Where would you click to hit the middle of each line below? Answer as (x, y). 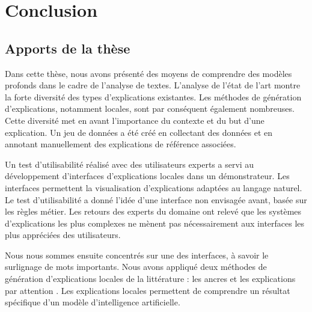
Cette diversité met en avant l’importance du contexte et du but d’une (135, 120)
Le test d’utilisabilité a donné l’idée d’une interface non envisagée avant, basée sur (156, 199)
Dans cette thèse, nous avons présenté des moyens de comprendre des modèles (148, 73)
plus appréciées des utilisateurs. (63, 235)
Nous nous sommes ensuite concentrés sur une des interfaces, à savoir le (137, 255)
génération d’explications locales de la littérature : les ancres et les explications (150, 279)
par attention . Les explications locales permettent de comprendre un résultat (148, 290)
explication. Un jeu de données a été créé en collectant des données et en (139, 132)
